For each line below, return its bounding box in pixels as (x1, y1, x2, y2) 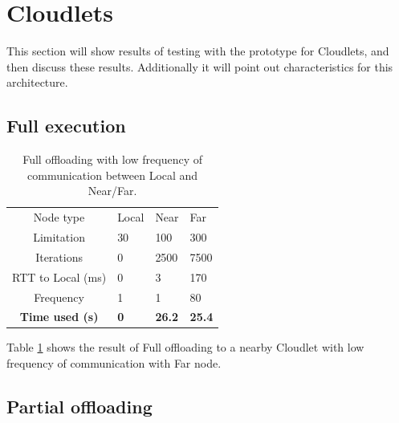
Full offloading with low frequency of (22, 151, 203, 168)
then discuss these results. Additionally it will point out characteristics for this (6, 58, 393, 75)
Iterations (35, 248, 83, 265)
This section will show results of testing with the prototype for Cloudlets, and (6, 43, 389, 59)
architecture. (6, 74, 68, 91)
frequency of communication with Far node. (6, 355, 222, 372)
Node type (33, 209, 85, 226)
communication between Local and (27, 166, 198, 183)
